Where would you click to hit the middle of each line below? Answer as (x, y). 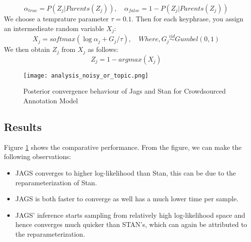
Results (23, 126)
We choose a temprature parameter (56, 18)
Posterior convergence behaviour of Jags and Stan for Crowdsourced (125, 91)
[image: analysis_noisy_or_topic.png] (86, 75)
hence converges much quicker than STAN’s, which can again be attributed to (131, 224)
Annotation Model (51, 100)
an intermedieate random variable (54, 28)
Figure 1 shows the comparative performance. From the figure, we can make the (123, 147)
